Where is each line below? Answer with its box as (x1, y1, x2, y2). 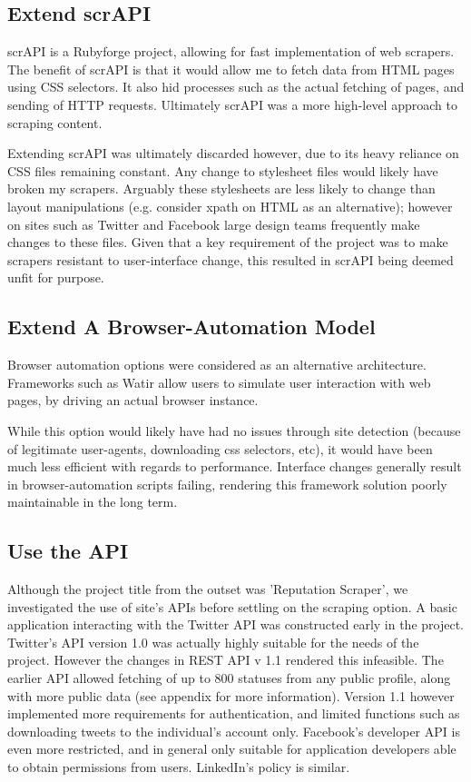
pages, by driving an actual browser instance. (7, 391, 259, 410)
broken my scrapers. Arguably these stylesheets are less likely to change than (7, 179, 436, 198)
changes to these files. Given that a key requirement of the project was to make (7, 233, 448, 252)
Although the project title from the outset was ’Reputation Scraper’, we (7, 579, 408, 599)
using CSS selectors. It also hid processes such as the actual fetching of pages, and (7, 77, 465, 96)
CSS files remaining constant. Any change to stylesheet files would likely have (7, 161, 438, 180)
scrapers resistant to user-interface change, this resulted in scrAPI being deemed (7, 250, 454, 269)
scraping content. (7, 113, 103, 132)
